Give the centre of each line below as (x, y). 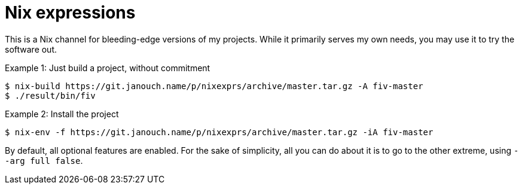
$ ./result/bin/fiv (50, 95)
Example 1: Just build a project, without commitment (108, 68)
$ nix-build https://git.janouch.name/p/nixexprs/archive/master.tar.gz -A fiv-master (214, 86)
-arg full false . (44, 160)
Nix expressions (70, 13)
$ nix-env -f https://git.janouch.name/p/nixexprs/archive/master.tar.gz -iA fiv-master (219, 132)
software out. (31, 49)
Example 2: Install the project (62, 114)
